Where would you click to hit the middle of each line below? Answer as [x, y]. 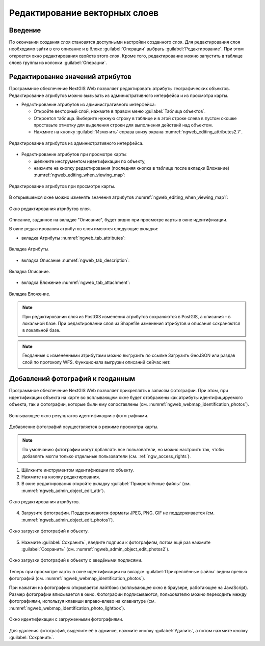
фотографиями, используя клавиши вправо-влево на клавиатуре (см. [82, 601]
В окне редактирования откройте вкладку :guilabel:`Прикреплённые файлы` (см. [106, 484]
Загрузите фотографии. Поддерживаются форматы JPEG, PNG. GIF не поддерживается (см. [118, 513]
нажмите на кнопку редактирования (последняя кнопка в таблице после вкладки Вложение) [132, 168]
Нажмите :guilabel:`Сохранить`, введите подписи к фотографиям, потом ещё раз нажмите [116, 542]
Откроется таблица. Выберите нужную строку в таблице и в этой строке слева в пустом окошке [135, 118]
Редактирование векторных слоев [84, 13]
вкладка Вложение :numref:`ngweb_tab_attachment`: [76, 282]
